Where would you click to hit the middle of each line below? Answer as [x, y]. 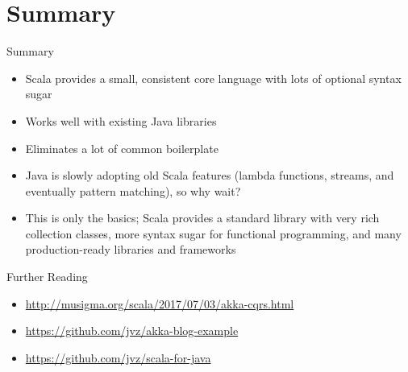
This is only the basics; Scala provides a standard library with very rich [202, 218]
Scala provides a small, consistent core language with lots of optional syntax [213, 78]
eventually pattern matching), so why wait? [133, 190]
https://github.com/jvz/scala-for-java [118, 357]
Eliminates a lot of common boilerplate [122, 148]
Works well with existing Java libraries [121, 120]
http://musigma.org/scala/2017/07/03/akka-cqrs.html [160, 303]
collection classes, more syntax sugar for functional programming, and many [213, 233]
